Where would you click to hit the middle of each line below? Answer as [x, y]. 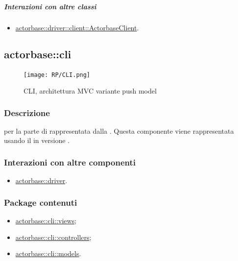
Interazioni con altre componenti [70, 162]
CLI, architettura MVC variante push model [90, 91]
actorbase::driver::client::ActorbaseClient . [77, 27]
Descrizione [27, 112]
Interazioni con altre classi [50, 6]
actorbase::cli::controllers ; [53, 237]
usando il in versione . [37, 140]
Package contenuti [41, 202]
